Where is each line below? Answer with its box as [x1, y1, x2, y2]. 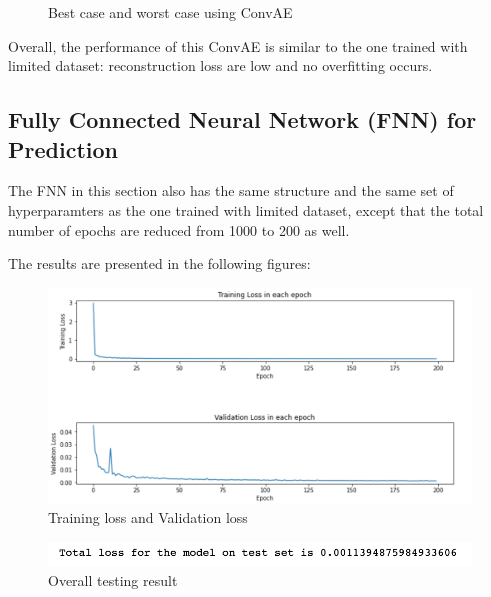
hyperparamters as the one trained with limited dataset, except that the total [8, 199, 484, 220]
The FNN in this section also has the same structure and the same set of [8, 180, 454, 201]
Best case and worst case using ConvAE [48, 2, 293, 22]
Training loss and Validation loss [48, 507, 248, 528]
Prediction [8, 133, 118, 164]
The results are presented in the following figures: [8, 253, 311, 274]
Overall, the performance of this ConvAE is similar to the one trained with [8, 35, 468, 56]
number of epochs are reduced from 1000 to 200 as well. [8, 219, 350, 240]
